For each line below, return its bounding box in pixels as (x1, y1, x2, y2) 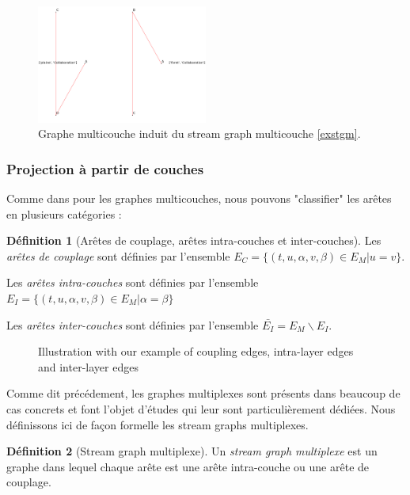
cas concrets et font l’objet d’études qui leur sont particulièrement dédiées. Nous (6, 400, 396, 417)
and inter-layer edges (38, 358, 139, 375)
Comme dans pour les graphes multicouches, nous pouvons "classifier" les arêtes (6, 189, 392, 206)
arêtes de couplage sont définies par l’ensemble (6, 247, 230, 264)
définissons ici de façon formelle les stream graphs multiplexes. (6, 416, 309, 432)
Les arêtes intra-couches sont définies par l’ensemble (6, 274, 259, 291)
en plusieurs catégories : (6, 205, 122, 222)
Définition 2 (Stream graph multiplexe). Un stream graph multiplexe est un (6, 443, 378, 459)
